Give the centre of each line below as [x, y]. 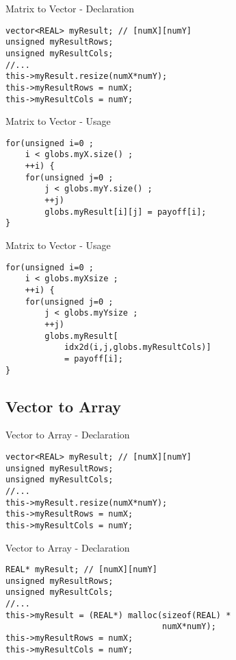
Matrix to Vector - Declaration [70, 8]
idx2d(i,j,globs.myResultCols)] [137, 347]
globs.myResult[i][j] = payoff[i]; [126, 212]
